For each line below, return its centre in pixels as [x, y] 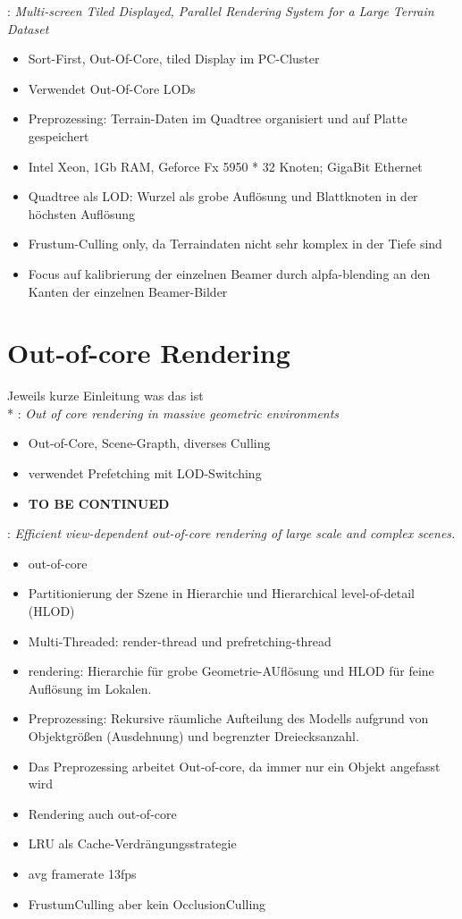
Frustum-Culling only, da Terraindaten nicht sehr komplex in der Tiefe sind [235, 244]
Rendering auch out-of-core [102, 813]
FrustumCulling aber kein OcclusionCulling [147, 903]
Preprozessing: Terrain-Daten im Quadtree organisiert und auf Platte [218, 118]
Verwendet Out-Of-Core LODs [112, 88]
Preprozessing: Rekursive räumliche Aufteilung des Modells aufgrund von [228, 718]
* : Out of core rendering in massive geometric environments [173, 413]
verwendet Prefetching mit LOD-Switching [145, 473]
